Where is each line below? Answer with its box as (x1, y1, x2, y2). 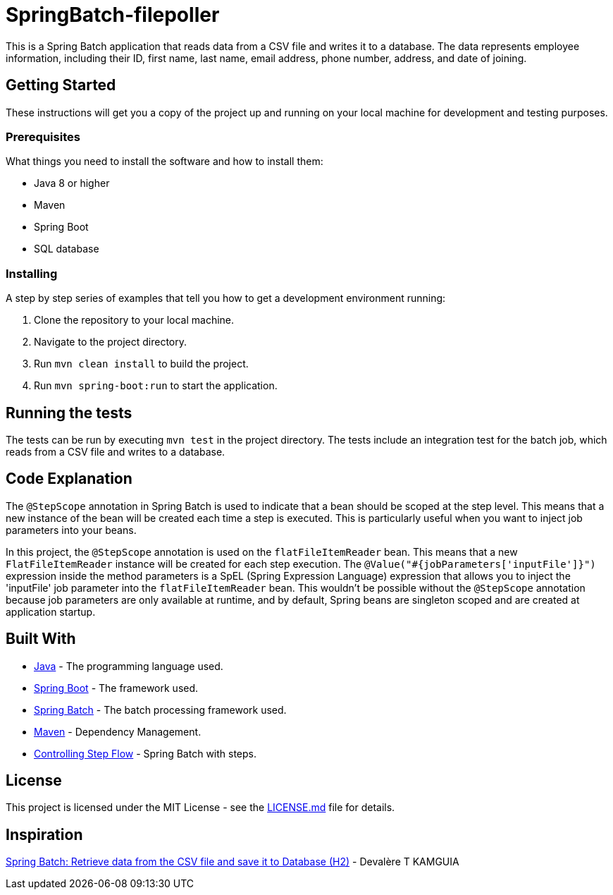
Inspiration (6, 825, 83, 844)
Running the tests (6, 403, 132, 422)
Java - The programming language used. (34, 659, 223, 672)
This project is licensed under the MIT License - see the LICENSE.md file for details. (6, 801, 395, 814)
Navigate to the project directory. (34, 336, 187, 348)
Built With (6, 630, 76, 648)
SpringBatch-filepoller (6, 3, 220, 27)
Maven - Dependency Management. (34, 725, 202, 738)
